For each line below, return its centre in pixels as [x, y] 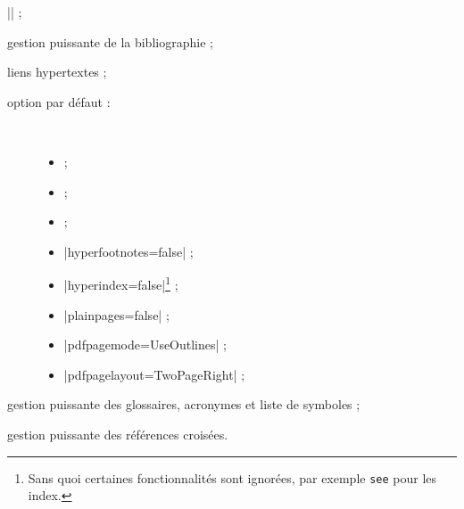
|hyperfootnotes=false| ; [128, 251]
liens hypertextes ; [57, 72]
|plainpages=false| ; [116, 314]
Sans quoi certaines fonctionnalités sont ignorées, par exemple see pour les [232, 477]
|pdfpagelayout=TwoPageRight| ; [154, 374]
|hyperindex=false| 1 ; [121, 283]
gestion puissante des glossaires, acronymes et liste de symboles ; [184, 404]
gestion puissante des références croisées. [118, 434]
